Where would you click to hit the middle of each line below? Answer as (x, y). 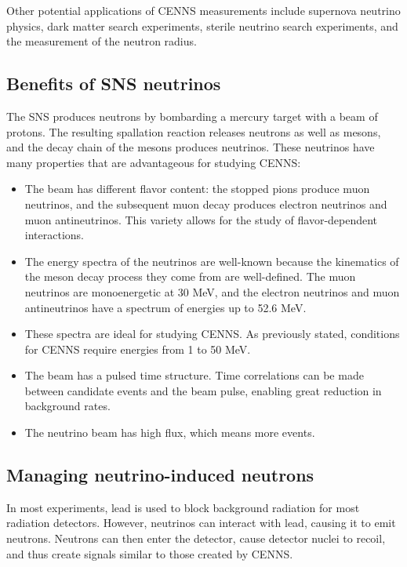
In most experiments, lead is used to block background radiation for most (183, 507)
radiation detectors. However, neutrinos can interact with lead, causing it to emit (201, 523)
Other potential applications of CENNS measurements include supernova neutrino (203, 10)
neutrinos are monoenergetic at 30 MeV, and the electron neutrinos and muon (212, 291)
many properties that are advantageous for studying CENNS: (154, 162)
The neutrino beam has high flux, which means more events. (170, 433)
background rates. (67, 406)
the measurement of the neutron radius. (102, 41)
